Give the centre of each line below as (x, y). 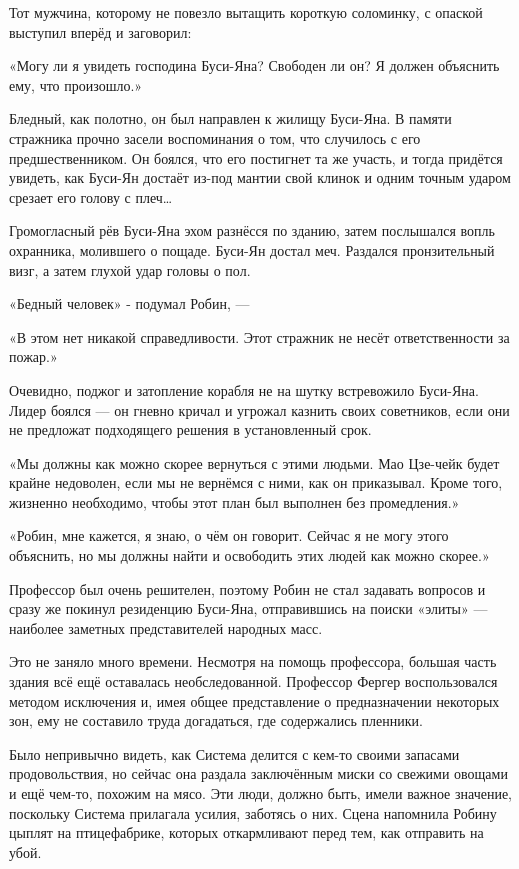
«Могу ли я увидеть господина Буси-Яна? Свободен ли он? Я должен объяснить (254, 65)
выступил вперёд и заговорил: (100, 31)
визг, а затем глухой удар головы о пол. (130, 269)
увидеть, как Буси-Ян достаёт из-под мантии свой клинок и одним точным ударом (260, 177)
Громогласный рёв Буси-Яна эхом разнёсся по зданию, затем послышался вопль (252, 230)
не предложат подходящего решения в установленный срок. (190, 429)
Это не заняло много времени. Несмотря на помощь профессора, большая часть (253, 661)
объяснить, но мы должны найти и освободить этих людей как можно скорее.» (249, 555)
